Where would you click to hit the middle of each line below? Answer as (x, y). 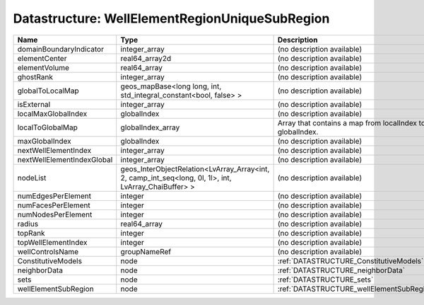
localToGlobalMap (47, 127)
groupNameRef (146, 251)
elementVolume (43, 67)
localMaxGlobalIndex (52, 113)
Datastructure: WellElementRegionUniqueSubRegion (171, 18)
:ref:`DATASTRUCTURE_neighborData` (341, 270)
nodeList (32, 178)
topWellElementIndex (52, 242)
